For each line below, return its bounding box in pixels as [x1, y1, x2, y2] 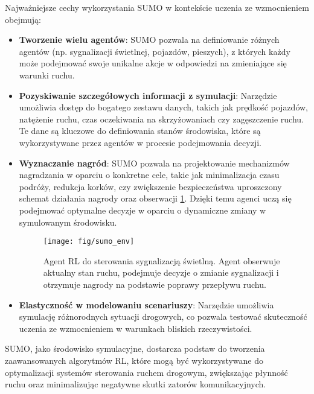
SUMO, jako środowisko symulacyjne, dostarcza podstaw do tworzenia [5, 342, 265, 355]
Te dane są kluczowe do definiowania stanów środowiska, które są [19, 124, 261, 137]
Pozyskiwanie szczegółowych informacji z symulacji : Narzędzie [19, 89, 277, 101]
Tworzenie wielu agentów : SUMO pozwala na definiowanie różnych [19, 33, 280, 46]
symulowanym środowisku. [19, 215, 117, 228]
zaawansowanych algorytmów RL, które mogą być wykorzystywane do [5, 354, 263, 366]
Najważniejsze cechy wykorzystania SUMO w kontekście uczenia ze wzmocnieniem [5, 1, 309, 13]
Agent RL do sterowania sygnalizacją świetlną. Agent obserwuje [43, 254, 280, 267]
